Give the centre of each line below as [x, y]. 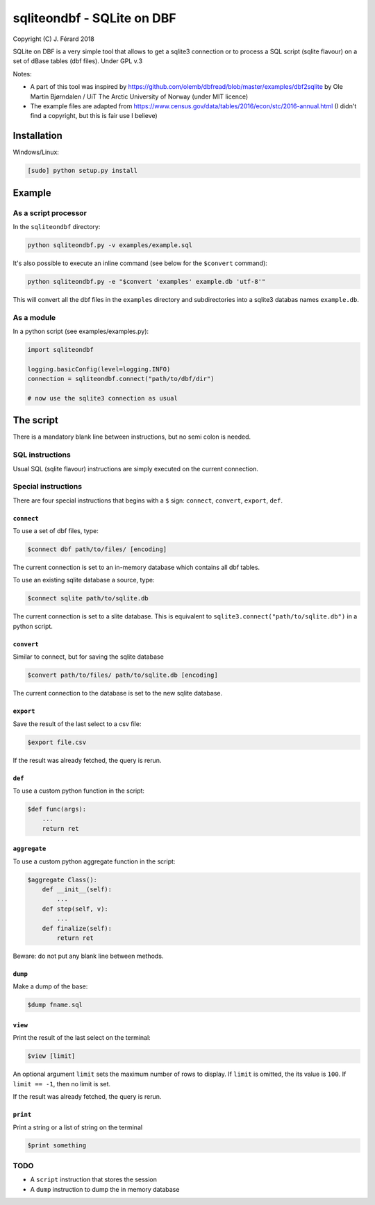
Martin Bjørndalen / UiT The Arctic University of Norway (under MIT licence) [139, 96]
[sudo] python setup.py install [83, 171]
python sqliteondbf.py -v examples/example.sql [110, 245]
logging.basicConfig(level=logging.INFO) [99, 369]
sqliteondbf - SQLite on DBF [94, 18]
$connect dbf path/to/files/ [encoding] [97, 549]
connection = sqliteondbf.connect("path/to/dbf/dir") [121, 379]
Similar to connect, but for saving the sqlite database [89, 657]
